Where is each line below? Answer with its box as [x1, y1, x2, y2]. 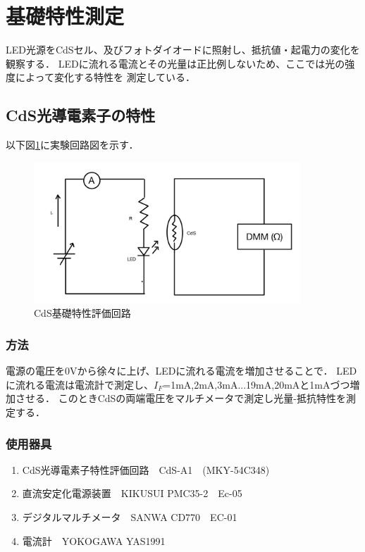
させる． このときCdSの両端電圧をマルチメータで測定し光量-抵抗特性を [15, 391, 346, 406]
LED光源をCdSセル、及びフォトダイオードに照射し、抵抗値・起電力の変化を [6, 42, 360, 57]
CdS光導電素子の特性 [6, 104, 156, 126]
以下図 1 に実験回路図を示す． [6, 137, 139, 152]
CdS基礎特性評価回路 [34, 306, 131, 320]
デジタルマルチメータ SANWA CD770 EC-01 [22, 510, 237, 525]
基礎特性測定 [6, 1, 125, 30]
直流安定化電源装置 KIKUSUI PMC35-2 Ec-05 [22, 486, 242, 501]
